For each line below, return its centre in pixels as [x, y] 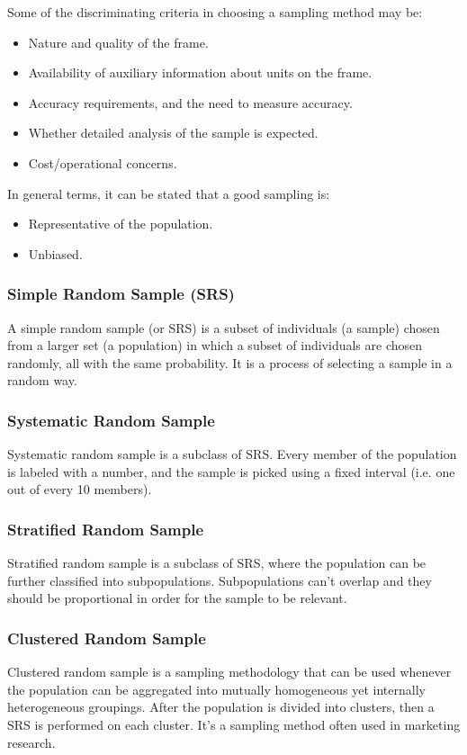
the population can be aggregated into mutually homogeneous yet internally [216, 689]
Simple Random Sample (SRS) [121, 294]
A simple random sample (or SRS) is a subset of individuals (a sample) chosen [224, 327]
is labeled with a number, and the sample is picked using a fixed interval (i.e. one [231, 471]
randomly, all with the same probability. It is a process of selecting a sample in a [230, 362]
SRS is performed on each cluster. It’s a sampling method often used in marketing [234, 724]
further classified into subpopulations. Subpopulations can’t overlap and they [220, 580]
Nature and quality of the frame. [118, 42]
